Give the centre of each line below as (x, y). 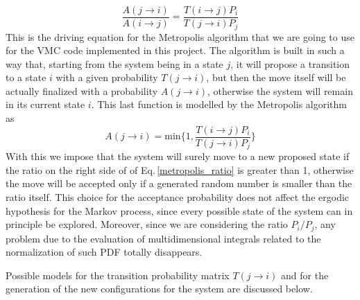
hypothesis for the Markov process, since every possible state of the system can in (179, 210)
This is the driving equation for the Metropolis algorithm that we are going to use (180, 36)
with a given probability (107, 77)
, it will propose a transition (290, 63)
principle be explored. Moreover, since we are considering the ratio (147, 224)
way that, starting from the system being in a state (114, 63)
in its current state (45, 104)
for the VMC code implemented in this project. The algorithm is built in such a (175, 50)
